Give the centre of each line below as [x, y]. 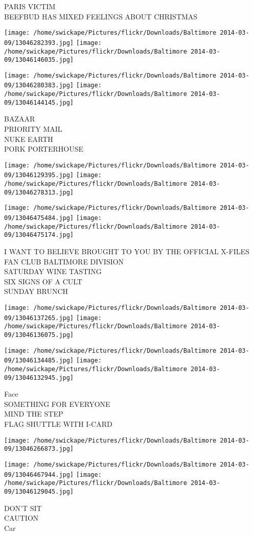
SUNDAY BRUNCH [36, 291]
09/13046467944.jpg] [39, 475]
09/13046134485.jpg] [39, 361]
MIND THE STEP [34, 414]
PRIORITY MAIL [33, 129]
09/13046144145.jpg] [39, 102]
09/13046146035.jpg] [39, 60]
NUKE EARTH [29, 139]
